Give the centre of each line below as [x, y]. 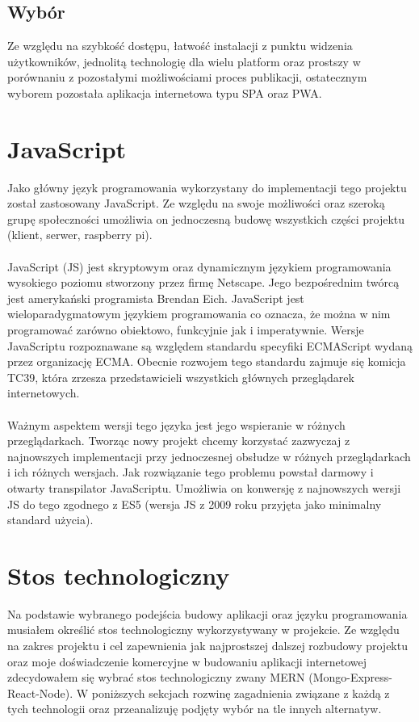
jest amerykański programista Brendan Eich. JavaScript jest [156, 298]
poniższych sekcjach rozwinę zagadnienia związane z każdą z [241, 693]
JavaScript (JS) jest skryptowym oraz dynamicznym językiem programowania [199, 266]
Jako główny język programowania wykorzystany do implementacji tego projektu [207, 187]
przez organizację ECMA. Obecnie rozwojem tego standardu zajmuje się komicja [207, 361]
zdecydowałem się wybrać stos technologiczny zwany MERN [156, 677]
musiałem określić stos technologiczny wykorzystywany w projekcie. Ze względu [203, 630]
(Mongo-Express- [351, 677]
